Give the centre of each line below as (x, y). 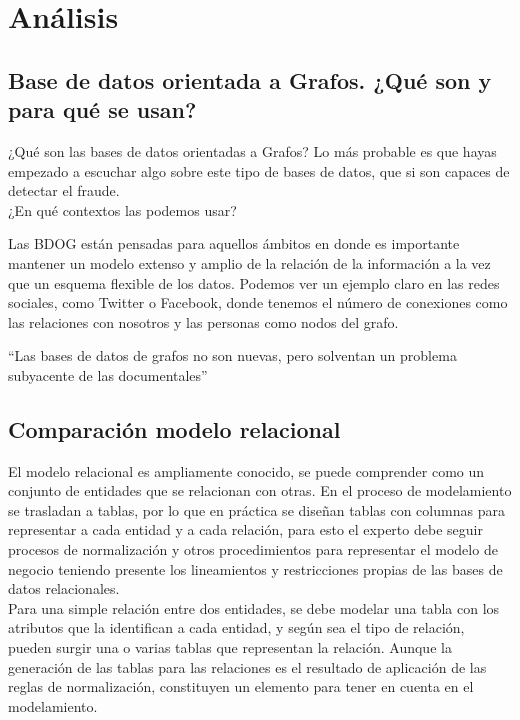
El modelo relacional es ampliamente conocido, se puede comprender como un (246, 470)
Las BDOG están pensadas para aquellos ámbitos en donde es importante (234, 243)
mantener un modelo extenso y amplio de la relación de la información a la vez (249, 262)
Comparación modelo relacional (174, 428)
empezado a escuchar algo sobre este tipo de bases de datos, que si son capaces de (259, 170)
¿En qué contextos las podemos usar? (122, 209)
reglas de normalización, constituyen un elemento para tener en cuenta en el (241, 686)
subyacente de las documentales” (108, 374)
